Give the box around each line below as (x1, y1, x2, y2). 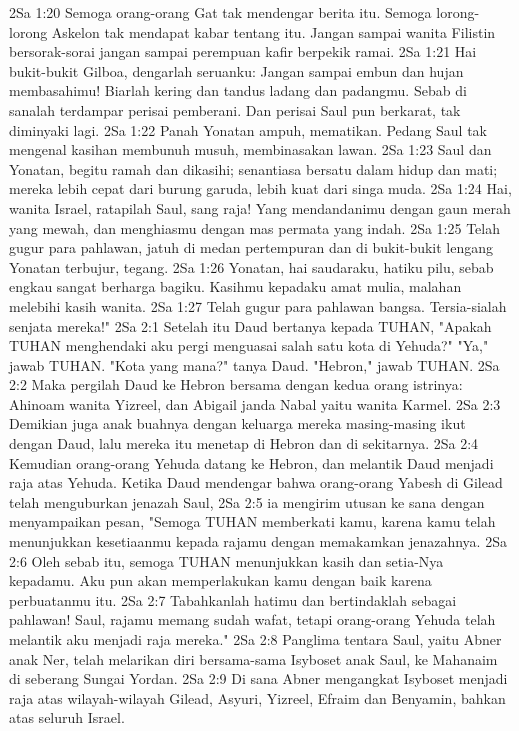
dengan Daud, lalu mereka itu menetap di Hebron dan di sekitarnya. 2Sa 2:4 (9, 433, 479, 454)
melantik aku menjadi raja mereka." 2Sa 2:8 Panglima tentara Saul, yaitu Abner (9, 629, 502, 649)
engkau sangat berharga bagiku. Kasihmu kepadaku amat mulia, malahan (9, 276, 462, 297)
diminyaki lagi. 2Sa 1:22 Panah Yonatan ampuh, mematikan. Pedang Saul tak (9, 119, 488, 140)
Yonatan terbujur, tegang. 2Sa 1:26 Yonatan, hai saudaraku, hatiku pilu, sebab (9, 256, 494, 277)
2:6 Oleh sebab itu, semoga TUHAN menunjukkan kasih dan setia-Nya (9, 550, 444, 571)
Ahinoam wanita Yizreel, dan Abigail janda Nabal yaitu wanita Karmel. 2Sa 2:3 (9, 393, 501, 414)
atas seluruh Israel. (9, 707, 125, 728)
